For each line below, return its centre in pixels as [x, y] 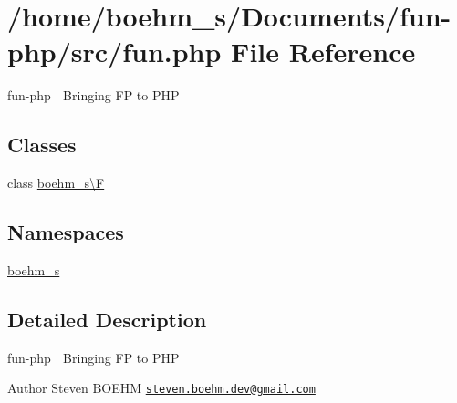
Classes [42, 145]
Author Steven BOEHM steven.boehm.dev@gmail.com [161, 388]
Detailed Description [107, 319]
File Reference [323, 52]
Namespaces [66, 232]
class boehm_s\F [56, 183]
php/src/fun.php [114, 52]
